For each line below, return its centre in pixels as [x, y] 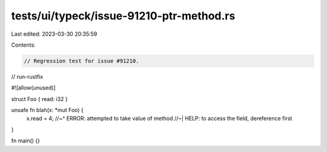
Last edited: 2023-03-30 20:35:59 [54, 34]
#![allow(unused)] [33, 88]
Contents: [23, 45]
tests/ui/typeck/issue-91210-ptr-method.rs [123, 16]
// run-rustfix [27, 76]
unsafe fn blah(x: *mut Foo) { [48, 110]
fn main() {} [26, 141]
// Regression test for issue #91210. [81, 61]
